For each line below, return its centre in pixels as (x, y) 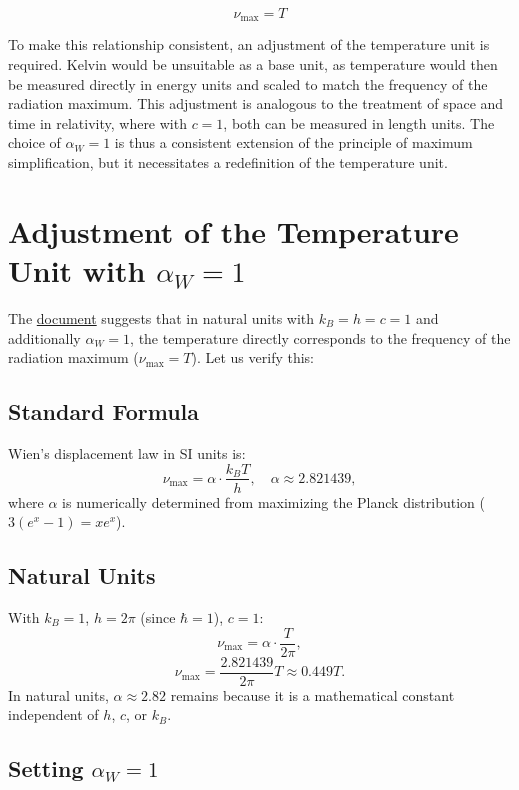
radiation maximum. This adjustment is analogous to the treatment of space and (256, 103)
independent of (53, 714)
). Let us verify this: (252, 357)
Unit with (77, 269)
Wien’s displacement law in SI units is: (127, 452)
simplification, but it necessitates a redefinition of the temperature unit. (228, 162)
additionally (44, 337)
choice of (34, 142)
